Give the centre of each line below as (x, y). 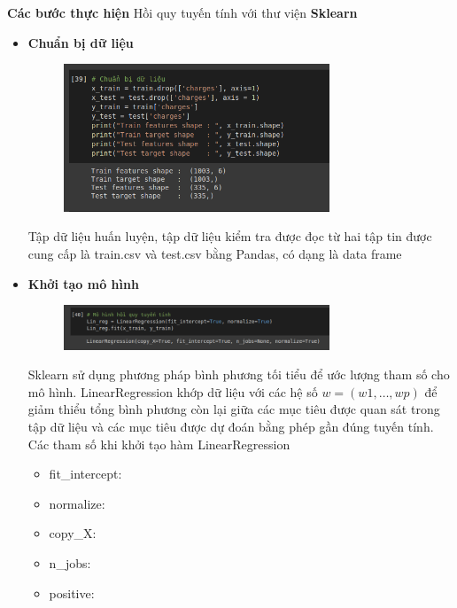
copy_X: (73, 533)
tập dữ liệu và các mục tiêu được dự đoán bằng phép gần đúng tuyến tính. (231, 427)
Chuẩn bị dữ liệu (81, 42)
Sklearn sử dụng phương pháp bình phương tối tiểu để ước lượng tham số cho (239, 374)
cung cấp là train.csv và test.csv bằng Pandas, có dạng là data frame (215, 253)
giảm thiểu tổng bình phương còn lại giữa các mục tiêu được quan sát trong (234, 409)
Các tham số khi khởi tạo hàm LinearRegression (159, 444)
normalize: (77, 503)
